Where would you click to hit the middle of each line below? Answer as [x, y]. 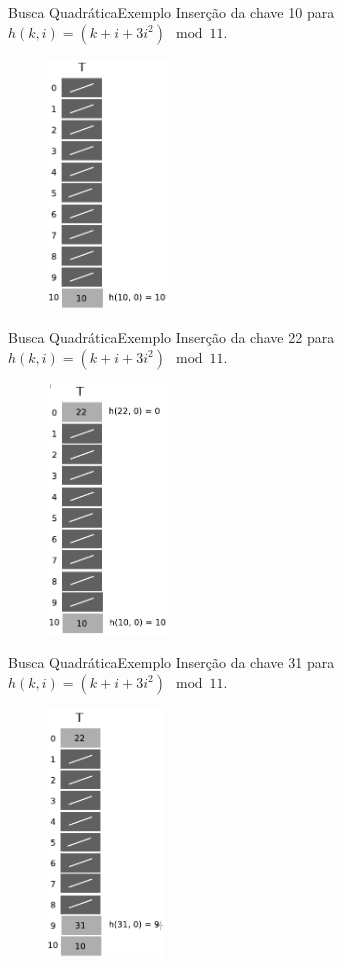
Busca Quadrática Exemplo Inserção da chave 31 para [171, 662]
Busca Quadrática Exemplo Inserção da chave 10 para [171, 12]
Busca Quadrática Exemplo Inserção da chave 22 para [171, 337]
